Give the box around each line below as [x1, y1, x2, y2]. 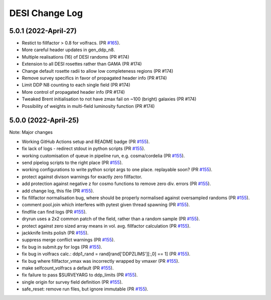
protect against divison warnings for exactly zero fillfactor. [22, 174, 143, 180]
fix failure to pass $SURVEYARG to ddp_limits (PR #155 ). [22, 272, 138, 278]
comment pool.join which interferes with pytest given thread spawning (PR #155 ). [22, 202, 190, 208]
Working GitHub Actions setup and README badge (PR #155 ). [22, 138, 150, 144]
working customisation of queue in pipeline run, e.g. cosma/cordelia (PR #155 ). [22, 153, 185, 159]
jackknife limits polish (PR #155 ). [22, 230, 89, 236]
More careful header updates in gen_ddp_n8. [22, 47, 115, 53]
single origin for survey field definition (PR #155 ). [22, 279, 123, 285]
